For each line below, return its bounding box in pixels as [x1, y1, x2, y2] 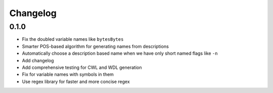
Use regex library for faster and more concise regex [22, 78, 130, 84]
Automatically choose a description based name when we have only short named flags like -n [22, 50, 218, 56]
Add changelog [22, 57, 54, 63]
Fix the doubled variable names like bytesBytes [22, 36, 124, 42]
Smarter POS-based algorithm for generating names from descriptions [22, 43, 169, 49]
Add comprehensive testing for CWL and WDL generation [22, 64, 142, 70]
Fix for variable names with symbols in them [22, 71, 114, 77]
